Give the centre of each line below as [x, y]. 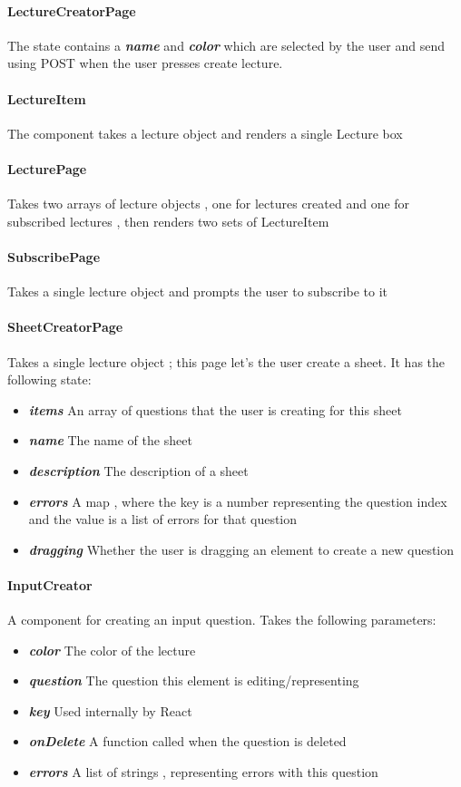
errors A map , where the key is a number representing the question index [238, 501]
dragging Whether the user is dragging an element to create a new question [241, 549]
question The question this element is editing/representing [194, 680]
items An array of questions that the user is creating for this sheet [215, 409]
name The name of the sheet [110, 440]
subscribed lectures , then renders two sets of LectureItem [168, 221]
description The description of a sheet [138, 470]
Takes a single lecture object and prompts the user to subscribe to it [198, 291]
